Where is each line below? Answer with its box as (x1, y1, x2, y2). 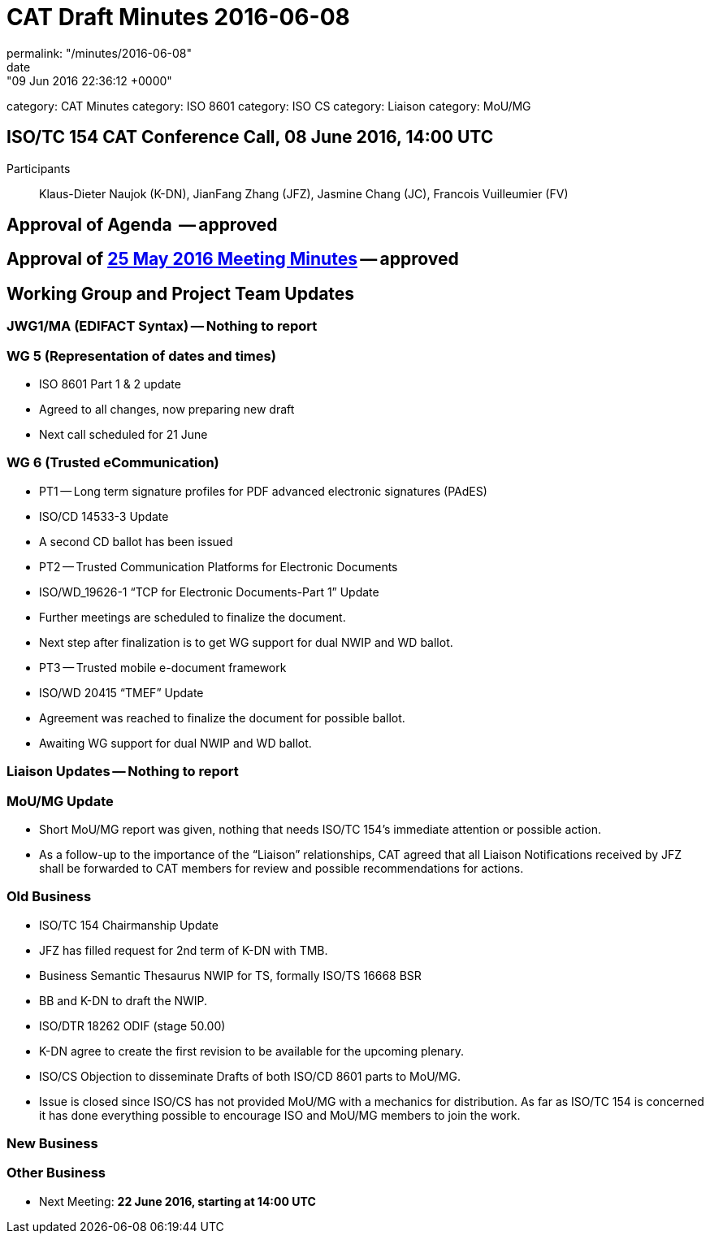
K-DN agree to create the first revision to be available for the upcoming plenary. (39, 1043, 464, 1058)
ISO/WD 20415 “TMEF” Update (39, 685, 204, 700)
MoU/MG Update (6, 792, 114, 809)
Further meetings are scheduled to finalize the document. (39, 609, 346, 624)
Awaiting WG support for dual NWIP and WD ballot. (39, 735, 312, 750)
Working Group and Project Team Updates (6, 283, 355, 304)
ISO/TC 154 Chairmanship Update (39, 917, 219, 932)
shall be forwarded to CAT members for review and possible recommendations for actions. (39, 861, 524, 875)
